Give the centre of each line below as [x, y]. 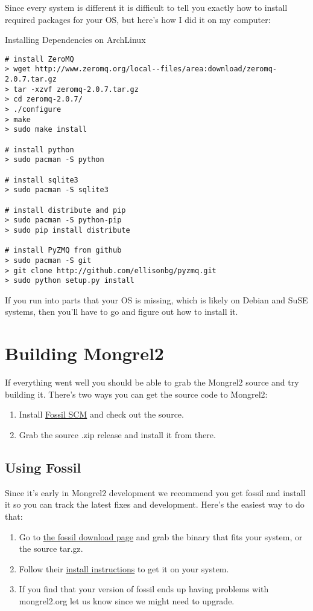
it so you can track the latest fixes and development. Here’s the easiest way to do [155, 504]
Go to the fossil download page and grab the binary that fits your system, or [161, 536]
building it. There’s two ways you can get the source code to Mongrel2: [136, 394]
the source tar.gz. [51, 548]
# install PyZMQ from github [63, 251]
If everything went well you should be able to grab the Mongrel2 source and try [152, 382]
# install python [40, 150]
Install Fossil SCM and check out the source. [101, 414]
